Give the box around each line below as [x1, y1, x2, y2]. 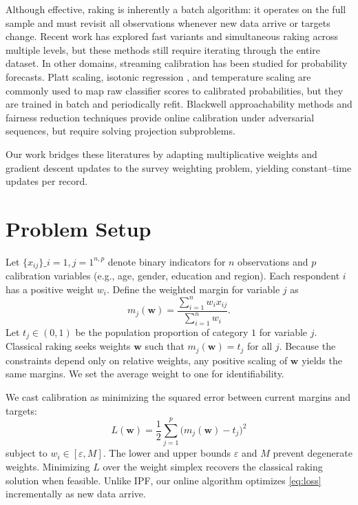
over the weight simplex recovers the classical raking [103, 459, 323, 473]
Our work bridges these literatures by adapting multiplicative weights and [6, 146, 317, 161]
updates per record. [6, 174, 88, 188]
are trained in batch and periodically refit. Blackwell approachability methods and [6, 97, 352, 111]
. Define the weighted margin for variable [106, 281, 280, 296]
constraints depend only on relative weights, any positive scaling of [6, 353, 288, 367]
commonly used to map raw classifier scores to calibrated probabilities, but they [6, 83, 344, 97]
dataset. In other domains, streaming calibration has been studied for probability [6, 56, 348, 70]
